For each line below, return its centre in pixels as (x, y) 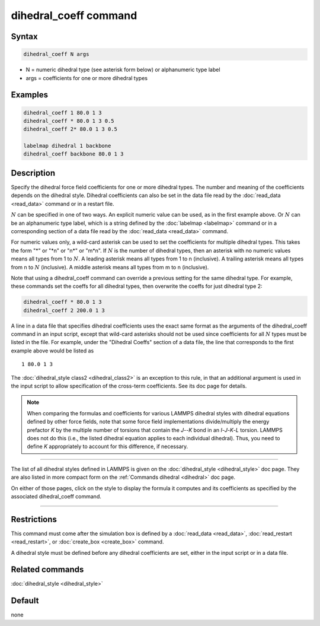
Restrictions (34, 519)
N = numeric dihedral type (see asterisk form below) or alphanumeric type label (123, 70)
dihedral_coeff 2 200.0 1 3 (64, 310)
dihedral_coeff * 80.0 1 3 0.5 (69, 121)
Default (25, 601)
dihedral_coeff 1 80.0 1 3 (63, 112)
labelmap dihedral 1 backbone (67, 146)
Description (33, 173)
